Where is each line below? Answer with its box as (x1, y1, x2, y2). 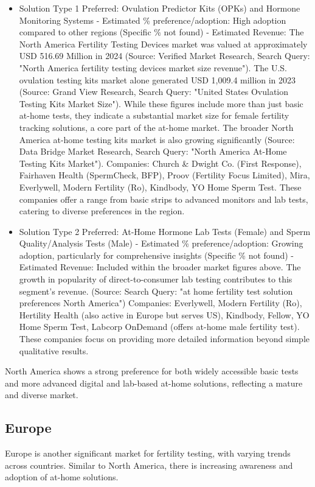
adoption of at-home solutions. (5, 471, 119, 483)
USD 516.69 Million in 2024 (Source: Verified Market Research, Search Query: (19, 49, 310, 62)
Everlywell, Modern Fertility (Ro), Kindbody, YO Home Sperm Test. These (19, 180, 302, 193)
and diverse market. (5, 388, 78, 401)
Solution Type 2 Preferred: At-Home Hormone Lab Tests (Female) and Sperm (19, 225, 311, 237)
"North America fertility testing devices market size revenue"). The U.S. (19, 61, 287, 74)
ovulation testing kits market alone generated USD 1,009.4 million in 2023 (19, 73, 296, 86)
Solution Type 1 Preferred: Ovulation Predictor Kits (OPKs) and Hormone (19, 2, 300, 14)
